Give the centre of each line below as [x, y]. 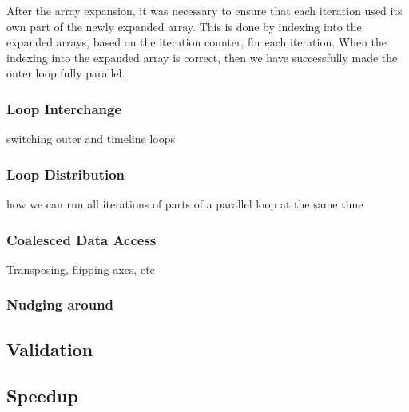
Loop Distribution [66, 174]
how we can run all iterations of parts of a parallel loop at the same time [185, 204]
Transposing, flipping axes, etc [81, 269]
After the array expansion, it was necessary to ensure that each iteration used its [204, 10]
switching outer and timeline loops [91, 139]
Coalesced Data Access [81, 239]
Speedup [42, 396]
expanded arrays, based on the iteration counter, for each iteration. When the [197, 42]
